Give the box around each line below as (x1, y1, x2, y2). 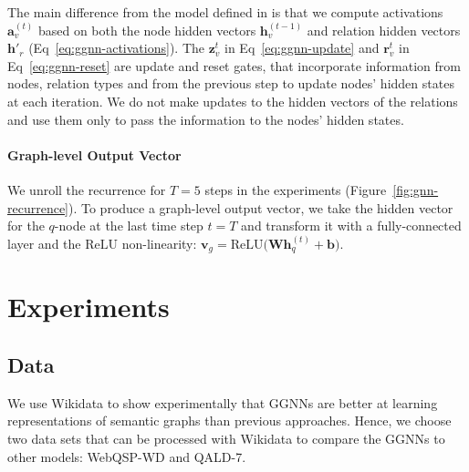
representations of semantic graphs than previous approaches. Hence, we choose (7, 411, 452, 430)
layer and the (7, 233, 81, 252)
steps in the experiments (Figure (204, 180, 387, 199)
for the (7, 216, 45, 235)
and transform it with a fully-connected (241, 216, 462, 235)
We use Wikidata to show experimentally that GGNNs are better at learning (7, 393, 438, 412)
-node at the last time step (54, 216, 203, 235)
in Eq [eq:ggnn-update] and (224, 38, 380, 57)
